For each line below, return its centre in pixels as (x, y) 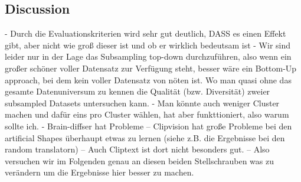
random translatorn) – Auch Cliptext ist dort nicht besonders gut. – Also (137, 149)
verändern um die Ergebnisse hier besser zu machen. (99, 172)
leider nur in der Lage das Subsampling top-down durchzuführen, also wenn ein (148, 56)
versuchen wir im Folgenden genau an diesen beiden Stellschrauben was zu (140, 160)
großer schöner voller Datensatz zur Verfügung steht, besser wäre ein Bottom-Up (151, 68)
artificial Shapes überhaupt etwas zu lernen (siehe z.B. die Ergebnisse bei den (145, 137)
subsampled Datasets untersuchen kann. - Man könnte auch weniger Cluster (142, 103)
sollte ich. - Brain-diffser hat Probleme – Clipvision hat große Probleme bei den (148, 126)
